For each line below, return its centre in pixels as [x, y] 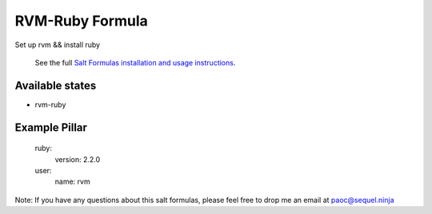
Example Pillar [51, 127]
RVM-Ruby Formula [81, 21]
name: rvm [73, 182]
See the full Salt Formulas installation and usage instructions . [135, 62]
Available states [56, 85]
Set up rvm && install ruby [57, 45]
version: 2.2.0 [78, 159]
